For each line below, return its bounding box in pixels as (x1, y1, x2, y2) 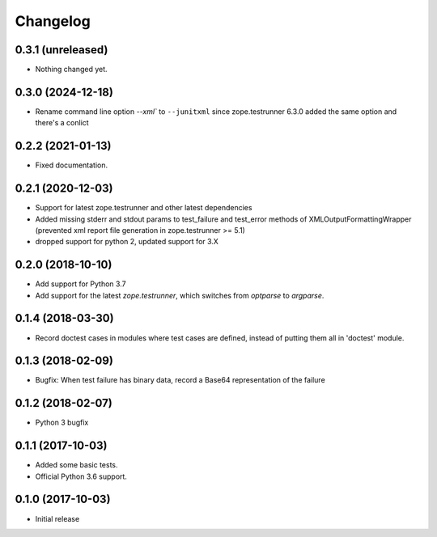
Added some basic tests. (35, 460, 118, 470)
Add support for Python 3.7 (35, 279, 126, 289)
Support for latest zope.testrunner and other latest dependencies (35, 203, 252, 213)
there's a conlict (35, 118, 89, 128)
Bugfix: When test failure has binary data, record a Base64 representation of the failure (35, 375, 325, 385)
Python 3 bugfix (35, 417, 89, 428)
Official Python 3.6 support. (35, 471, 127, 481)
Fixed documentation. (35, 160, 108, 170)
